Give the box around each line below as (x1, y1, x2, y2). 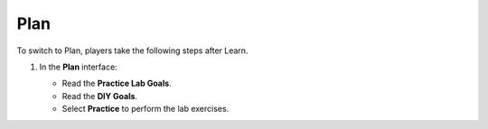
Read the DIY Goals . (61, 90, 138, 101)
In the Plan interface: (39, 61, 117, 72)
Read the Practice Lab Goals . (61, 78, 172, 89)
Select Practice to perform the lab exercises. (61, 104, 230, 115)
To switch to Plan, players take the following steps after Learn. (16, 45, 249, 56)
